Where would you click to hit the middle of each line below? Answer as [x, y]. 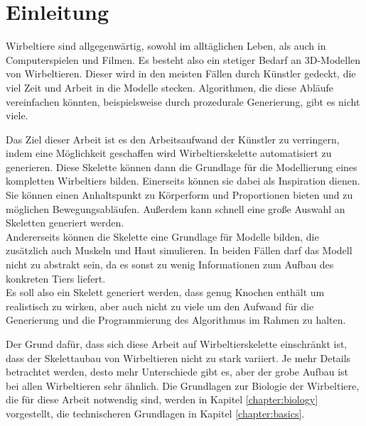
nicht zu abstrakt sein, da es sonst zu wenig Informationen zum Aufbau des [170, 264]
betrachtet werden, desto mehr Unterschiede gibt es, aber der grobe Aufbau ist [177, 372]
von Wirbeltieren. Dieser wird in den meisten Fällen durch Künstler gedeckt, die [181, 73]
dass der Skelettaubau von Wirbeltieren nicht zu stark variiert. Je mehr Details [178, 357]
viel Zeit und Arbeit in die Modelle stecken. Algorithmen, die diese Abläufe [170, 87]
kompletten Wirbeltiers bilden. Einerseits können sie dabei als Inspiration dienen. [183, 181]
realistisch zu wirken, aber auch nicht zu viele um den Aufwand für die [160, 306]
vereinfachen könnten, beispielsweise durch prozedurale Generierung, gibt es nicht [183, 101]
